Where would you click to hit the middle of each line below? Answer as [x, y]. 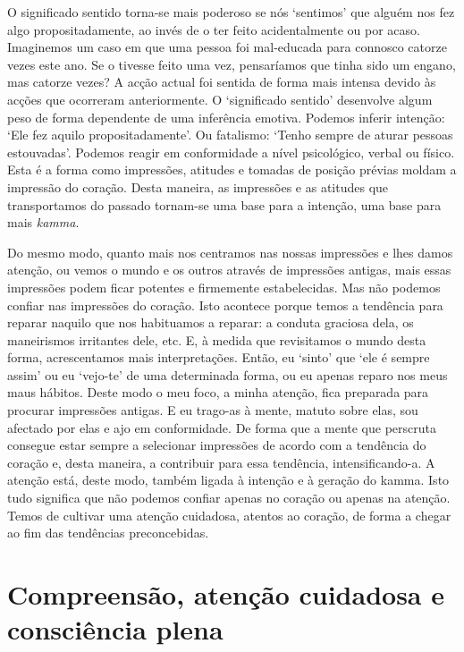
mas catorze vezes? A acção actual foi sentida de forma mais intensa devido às [222, 82]
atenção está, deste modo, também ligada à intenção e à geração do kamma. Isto [228, 480]
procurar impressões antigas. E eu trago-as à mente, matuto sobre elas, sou [213, 410]
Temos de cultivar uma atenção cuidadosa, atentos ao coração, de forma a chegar [229, 515]
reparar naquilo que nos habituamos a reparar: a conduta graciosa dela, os [211, 322]
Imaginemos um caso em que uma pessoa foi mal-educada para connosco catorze [227, 47]
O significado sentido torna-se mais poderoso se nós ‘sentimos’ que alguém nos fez [231, 12]
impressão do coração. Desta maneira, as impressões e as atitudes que [198, 186]
